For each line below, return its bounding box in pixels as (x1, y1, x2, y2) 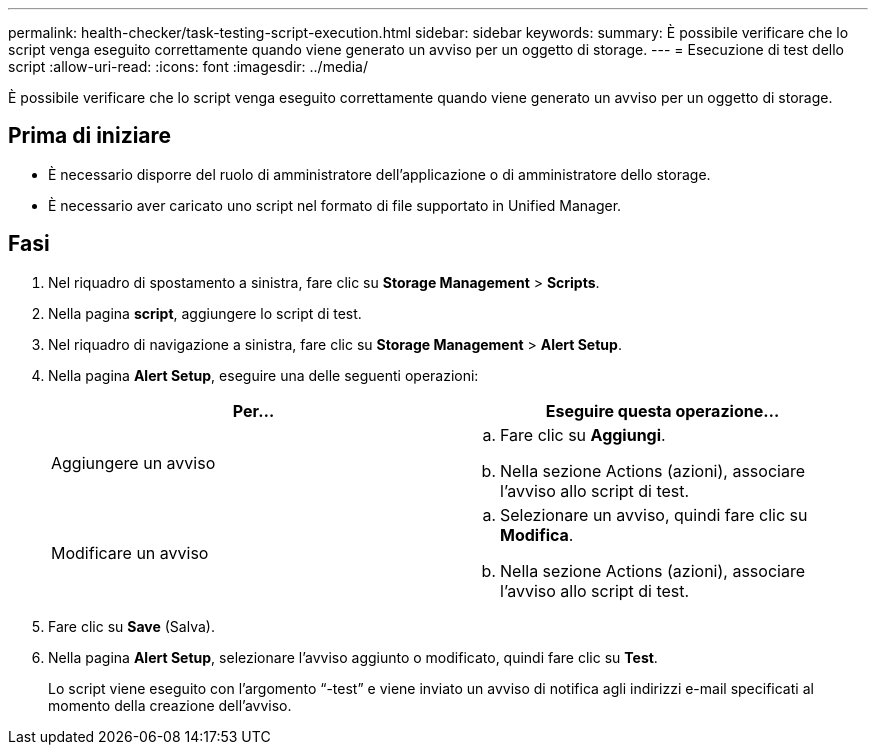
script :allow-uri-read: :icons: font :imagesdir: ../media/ (8, 58, 368, 75)
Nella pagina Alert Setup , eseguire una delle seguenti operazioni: (48, 366, 479, 384)
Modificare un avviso (51, 542, 209, 563)
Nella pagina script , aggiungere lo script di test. (48, 304, 362, 322)
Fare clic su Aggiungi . (500, 424, 666, 445)
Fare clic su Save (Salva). (48, 617, 215, 635)
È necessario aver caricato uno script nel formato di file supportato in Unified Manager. (48, 196, 622, 214)
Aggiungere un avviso (51, 452, 216, 473)
